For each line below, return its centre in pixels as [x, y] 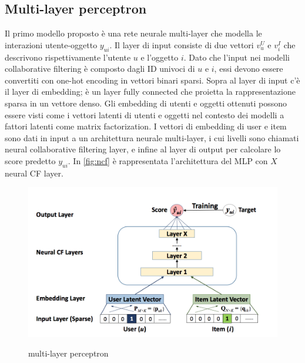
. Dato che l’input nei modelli [237, 57]
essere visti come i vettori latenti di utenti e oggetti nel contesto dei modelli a [145, 114]
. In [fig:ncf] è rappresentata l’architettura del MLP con [168, 160]
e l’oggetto [160, 57]
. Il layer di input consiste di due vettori [182, 44]
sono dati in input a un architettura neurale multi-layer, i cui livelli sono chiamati [152, 137]
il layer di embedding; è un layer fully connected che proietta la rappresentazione [150, 91]
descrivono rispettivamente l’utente [68, 57]
